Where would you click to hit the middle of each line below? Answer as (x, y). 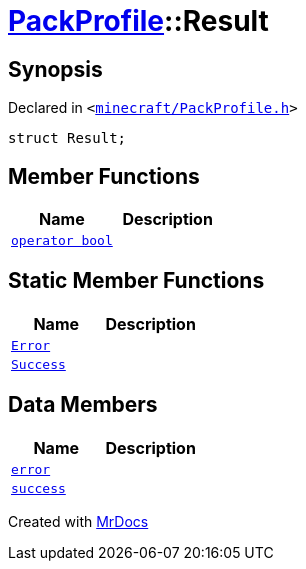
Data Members (83, 405)
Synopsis (55, 69)
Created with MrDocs (78, 521)
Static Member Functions (136, 281)
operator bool (62, 241)
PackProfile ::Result (138, 21)
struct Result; (67, 138)
